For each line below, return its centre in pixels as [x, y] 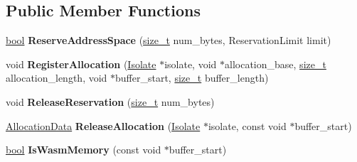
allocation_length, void [57, 78]
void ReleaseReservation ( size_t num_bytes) [110, 101]
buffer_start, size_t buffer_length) [192, 78]
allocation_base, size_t [276, 64]
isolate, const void [247, 125]
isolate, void [191, 64]
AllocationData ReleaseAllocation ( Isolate [103, 125]
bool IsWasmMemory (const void [84, 150]
